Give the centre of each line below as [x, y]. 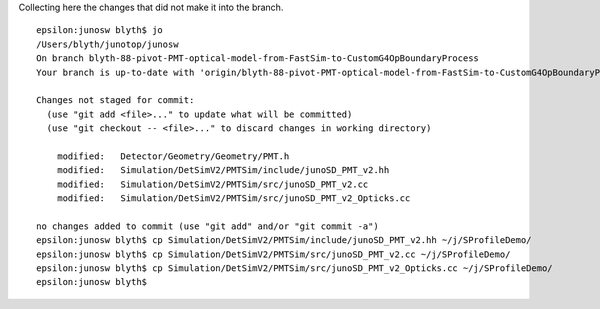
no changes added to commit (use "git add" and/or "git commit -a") [207, 226]
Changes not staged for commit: [115, 100]
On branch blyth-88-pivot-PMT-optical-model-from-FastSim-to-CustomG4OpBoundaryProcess [258, 58]
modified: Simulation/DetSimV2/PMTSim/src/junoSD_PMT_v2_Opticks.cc [233, 198]
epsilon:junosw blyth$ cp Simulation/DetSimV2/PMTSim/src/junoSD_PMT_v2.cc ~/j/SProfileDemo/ [273, 254]
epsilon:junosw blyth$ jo [100, 30]
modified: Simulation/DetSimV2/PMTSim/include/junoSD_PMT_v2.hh [223, 170]
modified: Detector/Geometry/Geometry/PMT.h [173, 156]
